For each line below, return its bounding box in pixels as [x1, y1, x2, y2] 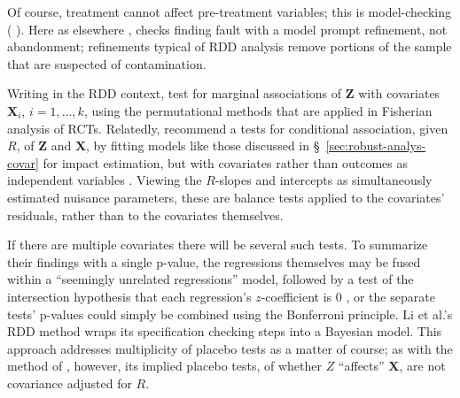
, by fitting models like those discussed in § [86, 136, 320, 155]
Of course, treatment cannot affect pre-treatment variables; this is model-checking [7, 3, 451, 20]
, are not [399, 356, 446, 375]
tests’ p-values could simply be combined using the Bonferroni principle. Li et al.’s [7, 304, 453, 323]
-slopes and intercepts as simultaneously [214, 171, 433, 189]
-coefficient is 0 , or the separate [261, 287, 435, 305]
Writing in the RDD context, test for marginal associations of [7, 84, 342, 103]
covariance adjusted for [7, 373, 132, 392]
